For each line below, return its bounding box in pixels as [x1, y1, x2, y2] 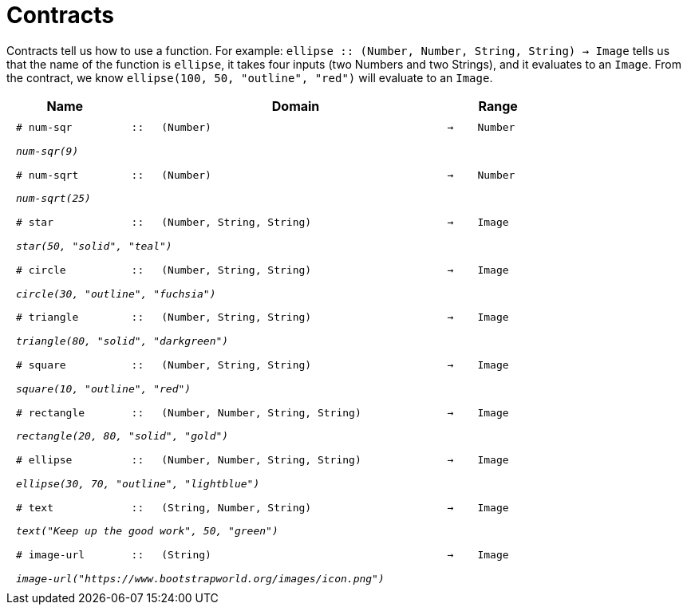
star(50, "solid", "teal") [16, 240, 172, 253]
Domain [271, 97, 320, 114]
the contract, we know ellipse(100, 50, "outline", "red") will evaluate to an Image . [6, 70, 493, 85]
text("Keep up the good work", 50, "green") [16, 525, 278, 538]
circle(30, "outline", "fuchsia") [16, 287, 216, 300]
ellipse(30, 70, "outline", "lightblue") [16, 477, 260, 490]
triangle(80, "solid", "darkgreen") [16, 335, 229, 348]
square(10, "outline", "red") [16, 382, 191, 395]
